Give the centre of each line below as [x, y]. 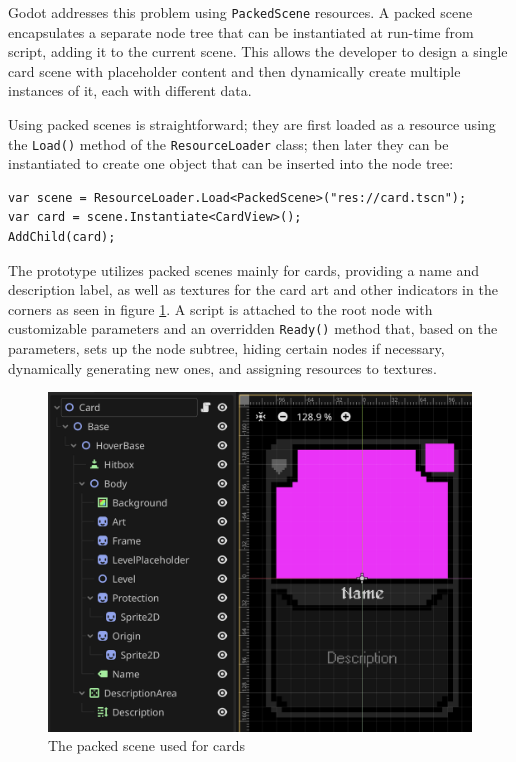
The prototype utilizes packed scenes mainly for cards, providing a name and [244, 269]
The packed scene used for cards [147, 745]
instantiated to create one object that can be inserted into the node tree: [231, 163]
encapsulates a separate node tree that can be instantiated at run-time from [241, 31]
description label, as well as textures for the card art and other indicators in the [253, 289]
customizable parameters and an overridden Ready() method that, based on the [253, 328]
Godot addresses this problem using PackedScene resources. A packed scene [240, 12]
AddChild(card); [62, 237]
